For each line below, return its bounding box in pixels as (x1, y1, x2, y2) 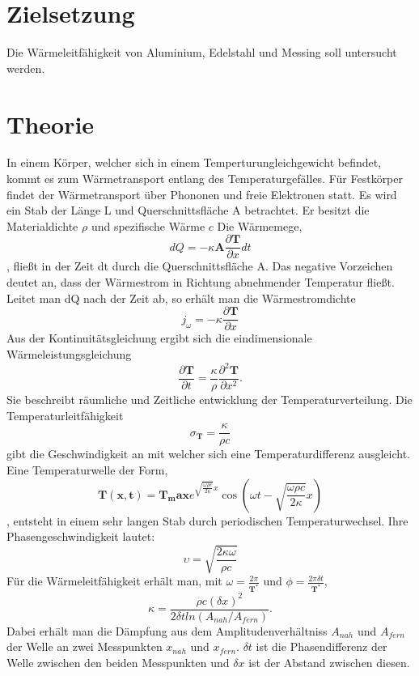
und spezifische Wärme (91, 217, 205, 234)
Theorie (6, 107, 95, 140)
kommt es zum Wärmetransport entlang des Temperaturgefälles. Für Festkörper (6, 170, 403, 187)
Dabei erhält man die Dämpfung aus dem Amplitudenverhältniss (6, 622, 328, 639)
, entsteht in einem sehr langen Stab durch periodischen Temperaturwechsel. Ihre (6, 512, 408, 529)
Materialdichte (6, 217, 78, 234)
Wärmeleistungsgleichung (6, 345, 132, 362)
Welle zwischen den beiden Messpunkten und (6, 653, 230, 670)
